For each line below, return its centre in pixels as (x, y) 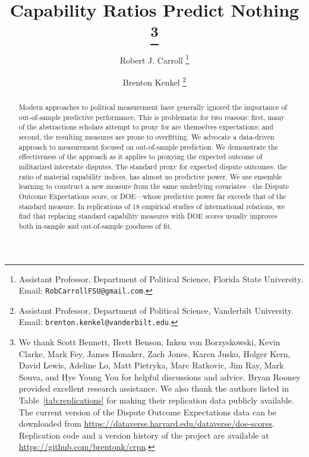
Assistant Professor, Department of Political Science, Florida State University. (161, 278)
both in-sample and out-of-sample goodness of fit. (95, 226)
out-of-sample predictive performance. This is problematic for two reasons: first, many (152, 117)
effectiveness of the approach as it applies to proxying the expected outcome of (141, 157)
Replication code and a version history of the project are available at (144, 435)
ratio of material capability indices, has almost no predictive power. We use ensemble (150, 176)
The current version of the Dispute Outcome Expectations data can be (147, 412)
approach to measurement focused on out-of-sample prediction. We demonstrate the (148, 146)
